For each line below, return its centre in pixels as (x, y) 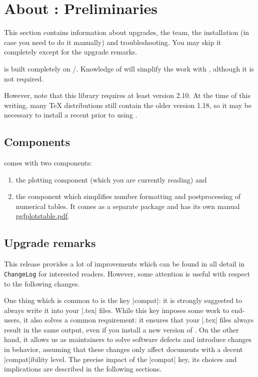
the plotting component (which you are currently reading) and (111, 179)
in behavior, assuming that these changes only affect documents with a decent (123, 349)
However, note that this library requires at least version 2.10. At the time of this (127, 95)
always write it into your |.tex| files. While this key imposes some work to (117, 310)
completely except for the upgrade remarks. (71, 52)
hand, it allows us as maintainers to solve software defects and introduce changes (128, 339)
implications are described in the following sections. (83, 369)
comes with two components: (48, 163)
